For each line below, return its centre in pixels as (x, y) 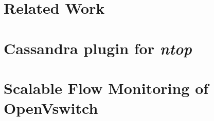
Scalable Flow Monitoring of (106, 88)
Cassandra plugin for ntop (98, 48)
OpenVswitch (51, 108)
